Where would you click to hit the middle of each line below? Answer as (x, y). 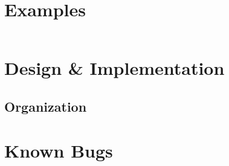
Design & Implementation (114, 68)
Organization (46, 106)
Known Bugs (59, 151)
